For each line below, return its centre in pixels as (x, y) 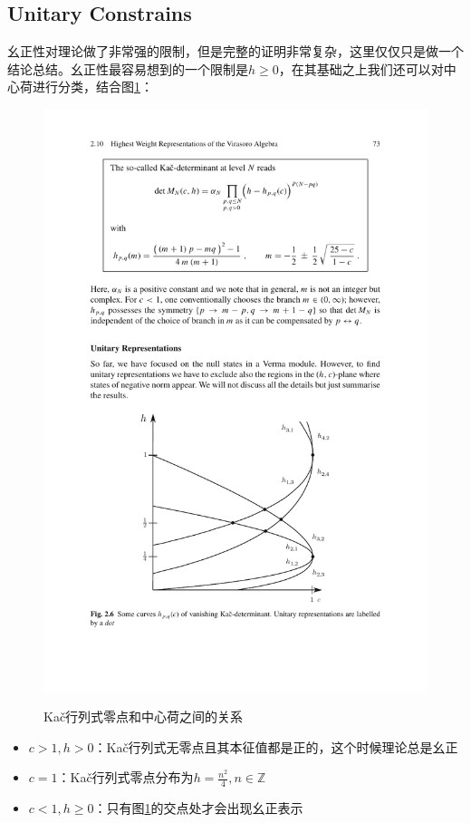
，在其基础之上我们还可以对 (361, 68)
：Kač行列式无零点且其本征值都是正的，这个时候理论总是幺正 (276, 746)
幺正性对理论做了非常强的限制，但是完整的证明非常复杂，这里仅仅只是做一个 (235, 51)
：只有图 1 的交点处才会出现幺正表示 (198, 808)
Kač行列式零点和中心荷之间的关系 (144, 716)
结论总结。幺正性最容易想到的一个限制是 (128, 68)
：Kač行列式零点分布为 (125, 777)
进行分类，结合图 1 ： (92, 87)
